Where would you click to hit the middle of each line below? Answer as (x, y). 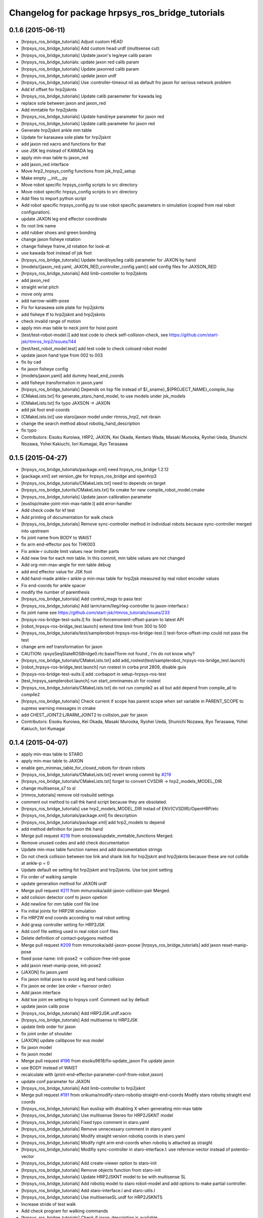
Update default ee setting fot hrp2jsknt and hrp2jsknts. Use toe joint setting (97, 870)
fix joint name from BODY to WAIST (56, 537)
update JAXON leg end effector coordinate (64, 219)
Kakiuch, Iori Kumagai (43, 728)
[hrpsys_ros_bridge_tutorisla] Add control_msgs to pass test (82, 599)
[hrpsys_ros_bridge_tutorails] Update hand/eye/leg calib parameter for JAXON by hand (108, 260)
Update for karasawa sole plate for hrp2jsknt (66, 137)
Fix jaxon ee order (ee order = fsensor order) (66, 986)
